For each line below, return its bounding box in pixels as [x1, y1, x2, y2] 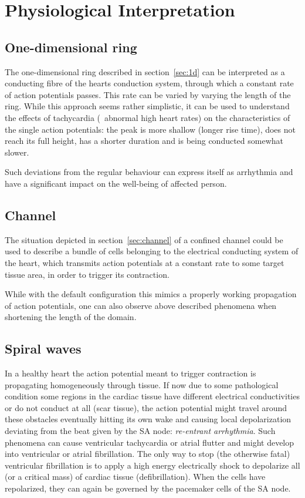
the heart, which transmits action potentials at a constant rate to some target [5, 256, 284, 268]
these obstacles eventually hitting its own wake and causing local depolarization [5, 413, 292, 425]
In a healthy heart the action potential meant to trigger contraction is [5, 367, 256, 379]
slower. [5, 146, 29, 158]
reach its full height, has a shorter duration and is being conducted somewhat [5, 134, 284, 147]
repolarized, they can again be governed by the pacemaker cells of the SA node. [5, 482, 291, 494]
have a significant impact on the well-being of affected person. [5, 177, 227, 189]
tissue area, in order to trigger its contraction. [5, 268, 170, 280]
